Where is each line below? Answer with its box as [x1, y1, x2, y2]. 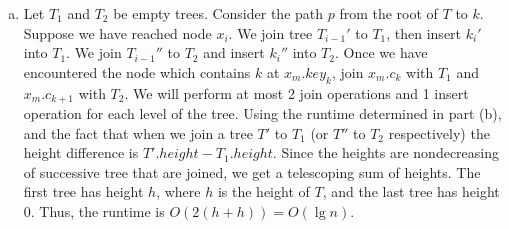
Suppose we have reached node [23, 22, 212, 43]
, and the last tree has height [322, 181, 500, 202]
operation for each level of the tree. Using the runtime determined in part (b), [23, 103, 502, 124]
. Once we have [334, 42, 428, 63]
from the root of [339, 3, 438, 23]
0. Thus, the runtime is [23, 201, 165, 221]
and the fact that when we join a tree [23, 122, 253, 143]
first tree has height [23, 181, 144, 202]
